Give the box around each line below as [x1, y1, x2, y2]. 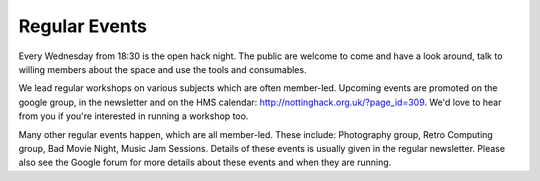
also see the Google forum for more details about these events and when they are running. [18, 156, 392, 169]
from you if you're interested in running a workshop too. [18, 110, 249, 122]
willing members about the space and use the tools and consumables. [18, 63, 307, 75]
